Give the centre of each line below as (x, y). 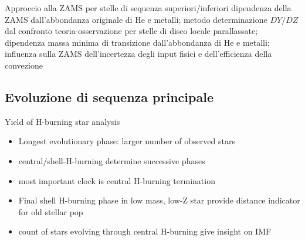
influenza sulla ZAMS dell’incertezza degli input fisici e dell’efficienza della (138, 54)
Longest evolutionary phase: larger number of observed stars (127, 141)
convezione (24, 65)
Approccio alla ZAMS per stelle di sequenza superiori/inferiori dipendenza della (148, 8)
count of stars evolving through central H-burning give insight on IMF (145, 231)
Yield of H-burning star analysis (62, 121)
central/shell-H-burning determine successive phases (112, 160)
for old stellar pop (51, 211)
